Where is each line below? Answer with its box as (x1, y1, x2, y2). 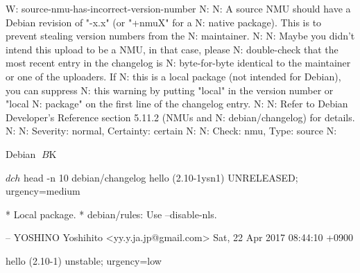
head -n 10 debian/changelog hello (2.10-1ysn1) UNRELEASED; (24, 170, 298, 184)
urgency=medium (6, 184, 80, 198)
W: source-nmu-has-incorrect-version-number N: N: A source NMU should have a (6, 1, 351, 15)
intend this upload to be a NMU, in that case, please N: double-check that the (6, 42, 338, 56)
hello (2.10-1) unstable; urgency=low (6, 253, 162, 267)
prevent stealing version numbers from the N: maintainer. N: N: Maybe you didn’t (6, 28, 355, 43)
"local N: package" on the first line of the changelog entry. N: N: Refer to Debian (6, 96, 348, 111)
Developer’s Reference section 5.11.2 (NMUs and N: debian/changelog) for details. (6, 109, 355, 124)
